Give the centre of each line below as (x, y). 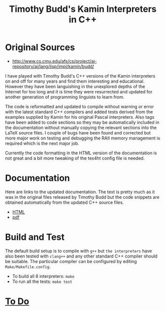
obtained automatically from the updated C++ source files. (65, 202)
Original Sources (40, 47)
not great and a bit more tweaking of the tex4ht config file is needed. (75, 158)
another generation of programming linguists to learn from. (65, 97)
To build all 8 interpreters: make (43, 276)
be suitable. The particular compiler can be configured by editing (71, 261)
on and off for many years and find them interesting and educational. (75, 81)
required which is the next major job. (42, 143)
